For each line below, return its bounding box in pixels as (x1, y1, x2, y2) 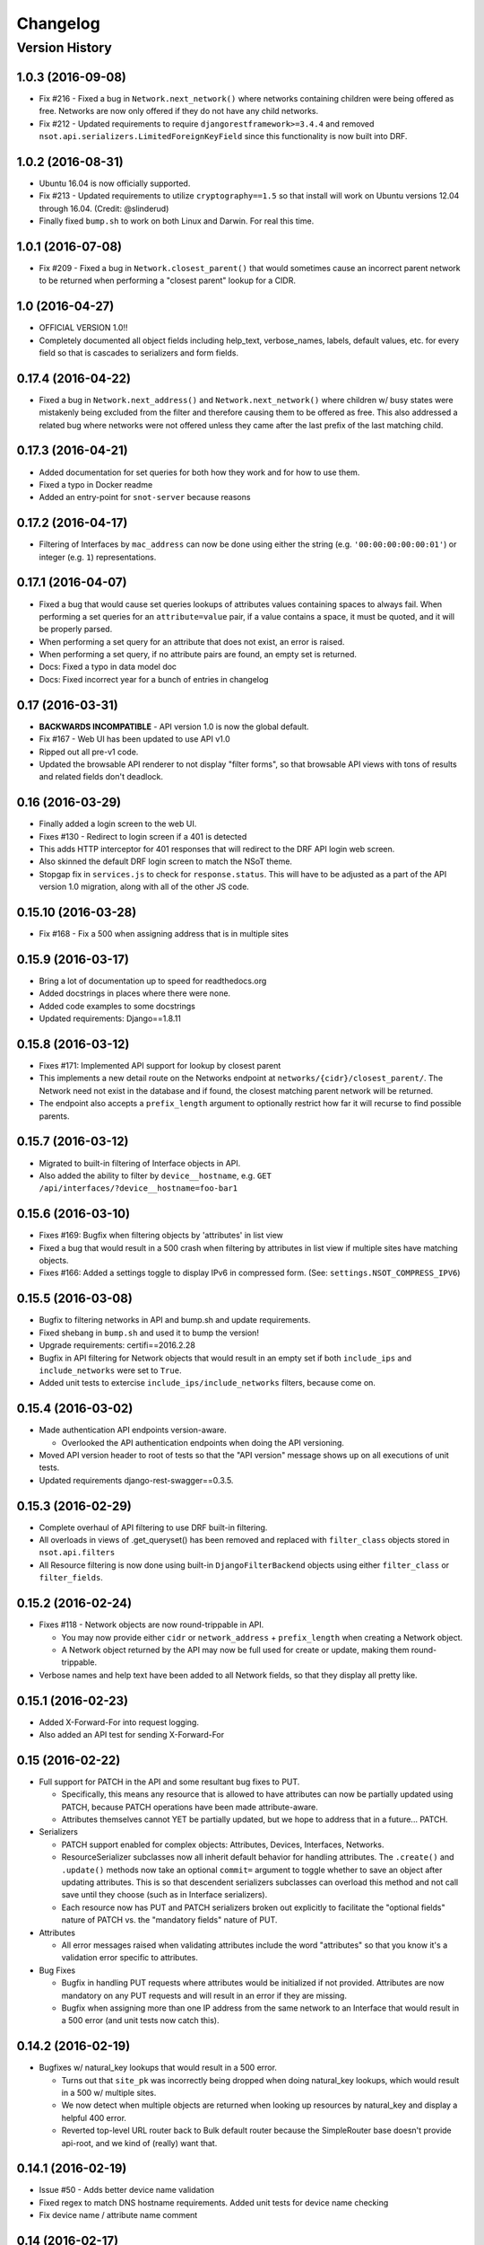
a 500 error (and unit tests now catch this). (61, 2015, 220, 2026)
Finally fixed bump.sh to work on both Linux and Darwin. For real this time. (39, 216, 315, 226)
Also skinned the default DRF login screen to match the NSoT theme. (39, 856, 293, 867)
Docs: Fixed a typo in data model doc (39, 661, 177, 673)
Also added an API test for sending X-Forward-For (39, 1729, 225, 1739)
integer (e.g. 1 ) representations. (39, 551, 157, 562)
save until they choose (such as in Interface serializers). (61, 1889, 268, 1900)
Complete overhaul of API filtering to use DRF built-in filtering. (39, 1522, 268, 1533)
